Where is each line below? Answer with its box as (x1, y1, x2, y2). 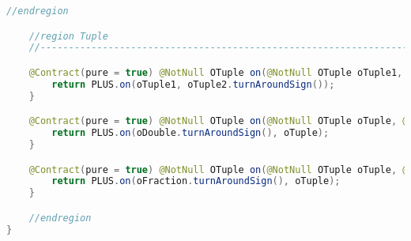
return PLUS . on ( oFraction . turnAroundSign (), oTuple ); (51, 175, 341, 187)
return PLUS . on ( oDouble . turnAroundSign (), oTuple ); (51, 127, 330, 139)
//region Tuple (28, 30, 108, 42)
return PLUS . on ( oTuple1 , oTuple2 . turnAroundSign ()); (51, 78, 335, 90)
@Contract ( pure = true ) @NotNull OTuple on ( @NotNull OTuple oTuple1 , (28, 66, 403, 78)
